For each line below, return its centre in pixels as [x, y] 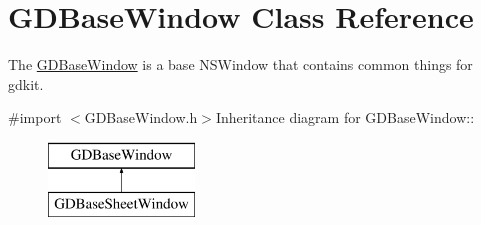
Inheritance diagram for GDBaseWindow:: [345, 117]
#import [35, 117]
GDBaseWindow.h [141, 117]
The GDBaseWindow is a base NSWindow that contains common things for [240, 64]
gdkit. [26, 83]
